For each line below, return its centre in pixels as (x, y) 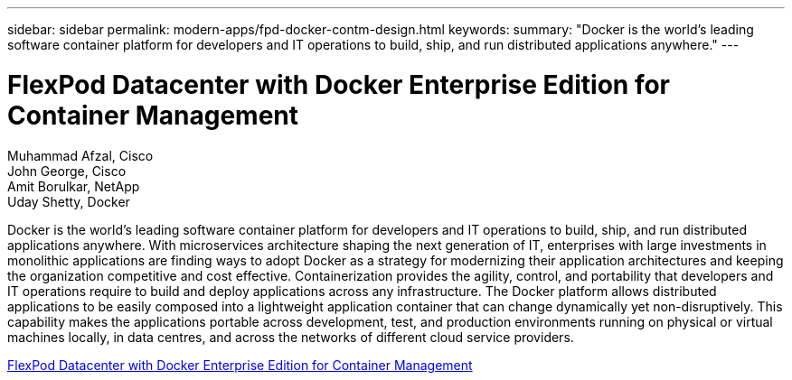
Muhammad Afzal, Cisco (80, 155)
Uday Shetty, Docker (69, 201)
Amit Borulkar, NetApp (74, 186)
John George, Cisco (67, 171)
